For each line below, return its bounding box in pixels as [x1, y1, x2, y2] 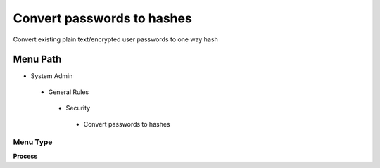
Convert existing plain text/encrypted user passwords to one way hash [13, 35, 218, 44]
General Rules [48, 88, 89, 96]
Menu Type [13, 137, 53, 147]
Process [13, 152, 38, 160]
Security [65, 104, 91, 112]
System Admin [30, 72, 73, 80]
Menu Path [13, 53, 62, 65]
